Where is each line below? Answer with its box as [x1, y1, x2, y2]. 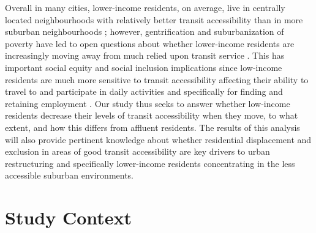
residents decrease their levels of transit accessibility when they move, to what [5, 109, 298, 122]
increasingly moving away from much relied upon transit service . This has [5, 49, 285, 62]
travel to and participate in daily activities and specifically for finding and [5, 85, 283, 98]
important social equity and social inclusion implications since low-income [5, 61, 282, 73]
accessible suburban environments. [5, 169, 134, 182]
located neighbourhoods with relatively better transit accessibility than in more [5, 13, 303, 26]
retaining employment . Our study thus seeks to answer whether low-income [5, 97, 290, 109]
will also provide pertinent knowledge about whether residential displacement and [5, 133, 312, 146]
